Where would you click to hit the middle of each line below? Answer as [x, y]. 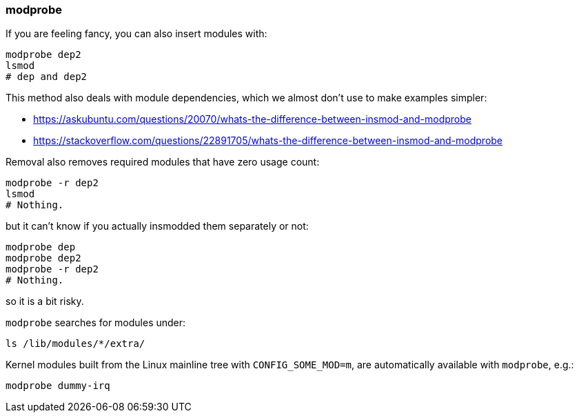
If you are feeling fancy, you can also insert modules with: [136, 34]
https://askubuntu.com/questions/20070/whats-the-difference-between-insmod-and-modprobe [252, 119]
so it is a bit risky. [45, 301]
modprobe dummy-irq [58, 386]
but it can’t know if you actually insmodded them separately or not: [157, 226]
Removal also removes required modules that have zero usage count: [163, 162]
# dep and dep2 [47, 77]
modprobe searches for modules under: [96, 323]
